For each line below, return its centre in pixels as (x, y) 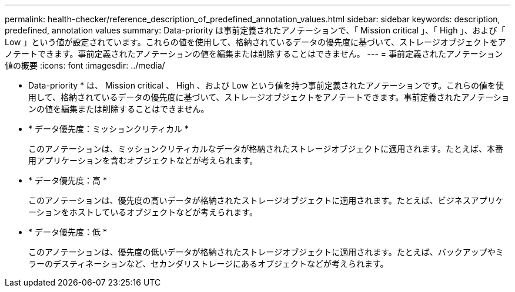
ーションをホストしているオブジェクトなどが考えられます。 (143, 212)
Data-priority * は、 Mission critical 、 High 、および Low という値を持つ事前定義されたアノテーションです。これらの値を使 (266, 85)
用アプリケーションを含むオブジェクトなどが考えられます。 (143, 160)
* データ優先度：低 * (68, 232)
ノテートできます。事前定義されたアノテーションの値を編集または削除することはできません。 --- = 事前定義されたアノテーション (254, 54)
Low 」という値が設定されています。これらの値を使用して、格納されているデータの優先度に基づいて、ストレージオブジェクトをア (255, 42)
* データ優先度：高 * (68, 180)
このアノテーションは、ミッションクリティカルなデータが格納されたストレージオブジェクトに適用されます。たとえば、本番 (266, 149)
